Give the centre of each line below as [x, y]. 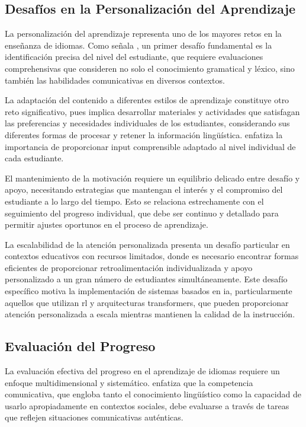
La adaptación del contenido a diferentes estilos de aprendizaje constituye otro [147, 100]
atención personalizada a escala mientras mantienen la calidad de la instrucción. [150, 314]
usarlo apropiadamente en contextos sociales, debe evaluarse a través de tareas [147, 405]
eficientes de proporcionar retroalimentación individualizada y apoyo [129, 267]
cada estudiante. [34, 158]
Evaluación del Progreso [80, 346]
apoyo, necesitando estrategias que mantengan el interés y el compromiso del [144, 189]
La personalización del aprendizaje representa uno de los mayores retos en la [143, 34]
